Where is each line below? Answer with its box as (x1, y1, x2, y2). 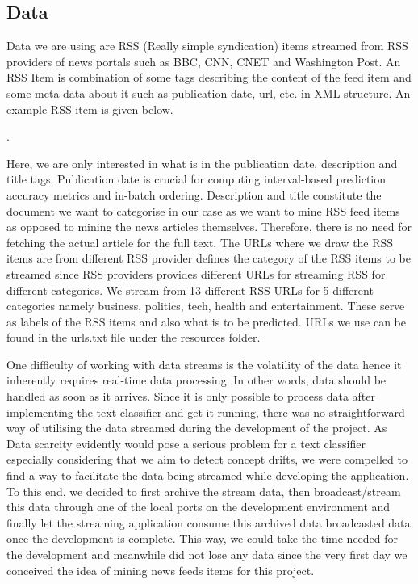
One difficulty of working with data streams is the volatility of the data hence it (6, 355, 402, 372)
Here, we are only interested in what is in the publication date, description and (6, 154, 398, 171)
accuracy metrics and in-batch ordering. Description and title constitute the (6, 186, 382, 203)
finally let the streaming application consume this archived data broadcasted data (6, 514, 411, 531)
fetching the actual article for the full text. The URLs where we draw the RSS (6, 233, 394, 250)
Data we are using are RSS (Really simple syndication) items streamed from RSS (6, 37, 408, 54)
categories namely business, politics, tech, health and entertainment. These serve (6, 297, 405, 314)
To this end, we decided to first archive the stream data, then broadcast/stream (6, 482, 401, 499)
